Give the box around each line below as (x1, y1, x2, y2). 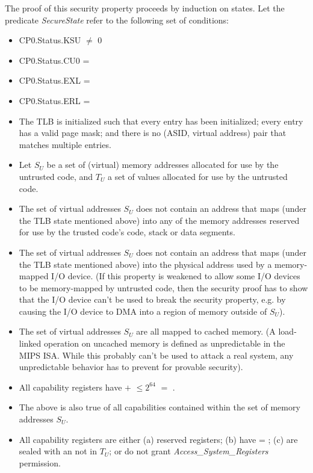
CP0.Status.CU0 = (19, 54, 90, 66)
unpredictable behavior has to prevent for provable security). (19, 360, 243, 373)
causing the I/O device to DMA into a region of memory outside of (19, 305, 267, 317)
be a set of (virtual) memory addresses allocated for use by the (46, 158, 279, 171)
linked (19, 337, 42, 350)
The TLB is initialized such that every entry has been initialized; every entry (19, 114, 303, 127)
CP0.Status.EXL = (19, 74, 90, 87)
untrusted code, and (19, 170, 93, 182)
